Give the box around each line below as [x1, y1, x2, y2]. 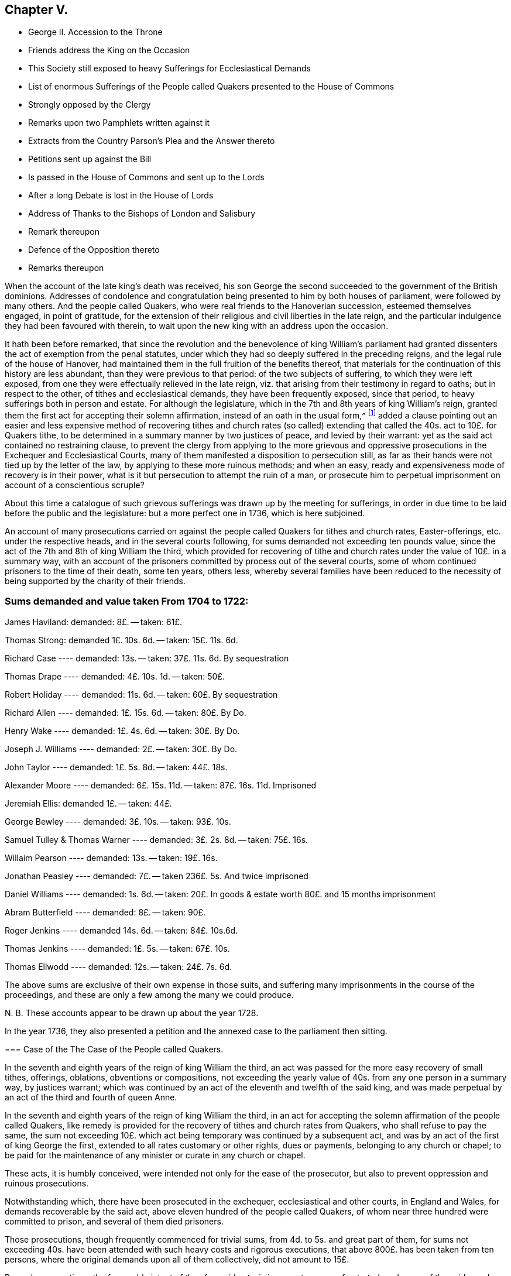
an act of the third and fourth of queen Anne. [5, 1092, 177, 1102]
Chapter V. [5, 2, 68, 17]
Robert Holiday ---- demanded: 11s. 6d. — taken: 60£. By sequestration [5, 689, 278, 699]
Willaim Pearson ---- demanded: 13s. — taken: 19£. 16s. [5, 852, 218, 863]
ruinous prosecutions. [5, 1178, 89, 1188]
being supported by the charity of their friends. [5, 576, 186, 586]
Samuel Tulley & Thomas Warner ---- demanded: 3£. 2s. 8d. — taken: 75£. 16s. [5, 834, 308, 845]
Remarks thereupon [28, 263, 104, 273]
